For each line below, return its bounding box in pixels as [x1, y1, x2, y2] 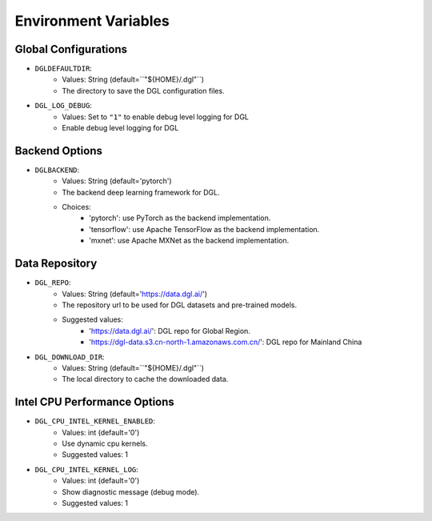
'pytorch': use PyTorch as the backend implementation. [89, 213, 271, 223]
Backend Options [14, 144, 103, 158]
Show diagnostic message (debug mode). [62, 487, 200, 496]
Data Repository [14, 257, 98, 271]
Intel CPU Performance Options [14, 395, 175, 409]
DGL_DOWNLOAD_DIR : [34, 352, 105, 362]
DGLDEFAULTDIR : [34, 64, 92, 74]
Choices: [62, 202, 91, 212]
